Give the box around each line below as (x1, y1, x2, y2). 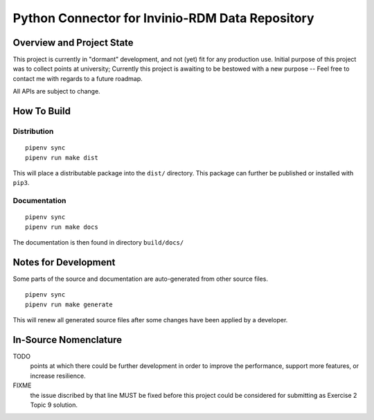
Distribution (12, 127, 54, 137)
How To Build (12, 105, 71, 117)
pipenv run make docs (25, 222, 98, 231)
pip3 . (12, 179, 30, 187)
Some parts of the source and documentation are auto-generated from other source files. (12, 274, 268, 283)
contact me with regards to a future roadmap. (12, 74, 143, 82)
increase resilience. (30, 371, 86, 380)
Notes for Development (12, 256, 116, 268)
